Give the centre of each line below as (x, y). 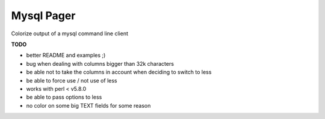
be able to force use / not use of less (72, 80)
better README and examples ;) (66, 55)
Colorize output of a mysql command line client (70, 33)
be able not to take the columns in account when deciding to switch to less (119, 72)
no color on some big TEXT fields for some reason (88, 105)
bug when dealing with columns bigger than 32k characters (100, 63)
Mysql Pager (43, 16)
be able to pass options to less (64, 97)
